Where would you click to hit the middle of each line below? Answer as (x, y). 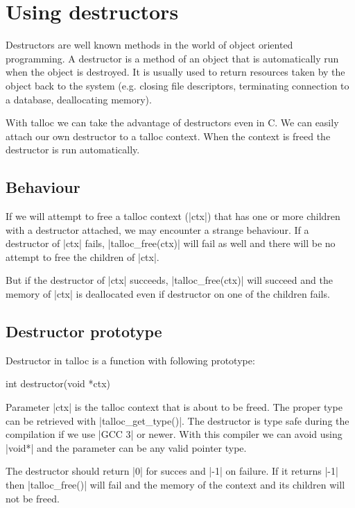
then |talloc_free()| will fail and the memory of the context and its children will (175, 484)
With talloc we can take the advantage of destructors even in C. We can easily (172, 122)
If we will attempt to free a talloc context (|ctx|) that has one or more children (173, 216)
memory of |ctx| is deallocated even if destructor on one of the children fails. (168, 294)
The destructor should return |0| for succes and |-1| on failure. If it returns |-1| (172, 471)
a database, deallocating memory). (79, 99)
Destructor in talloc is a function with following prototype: (130, 360)
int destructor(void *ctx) (58, 383)
